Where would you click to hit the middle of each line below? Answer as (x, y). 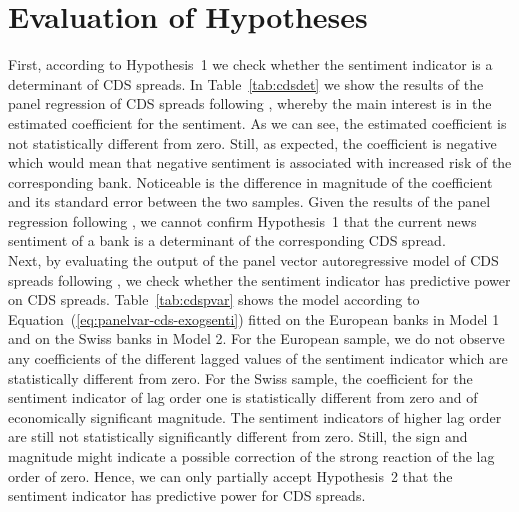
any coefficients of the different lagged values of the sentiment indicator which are (258, 358)
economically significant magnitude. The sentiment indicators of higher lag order (255, 416)
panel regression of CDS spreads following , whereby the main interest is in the (250, 103)
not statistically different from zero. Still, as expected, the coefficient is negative (252, 142)
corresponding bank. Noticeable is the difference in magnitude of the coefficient (250, 181)
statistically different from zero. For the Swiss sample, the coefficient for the (240, 377)
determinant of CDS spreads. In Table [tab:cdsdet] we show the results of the (246, 83)
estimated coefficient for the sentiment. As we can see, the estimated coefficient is (257, 122)
